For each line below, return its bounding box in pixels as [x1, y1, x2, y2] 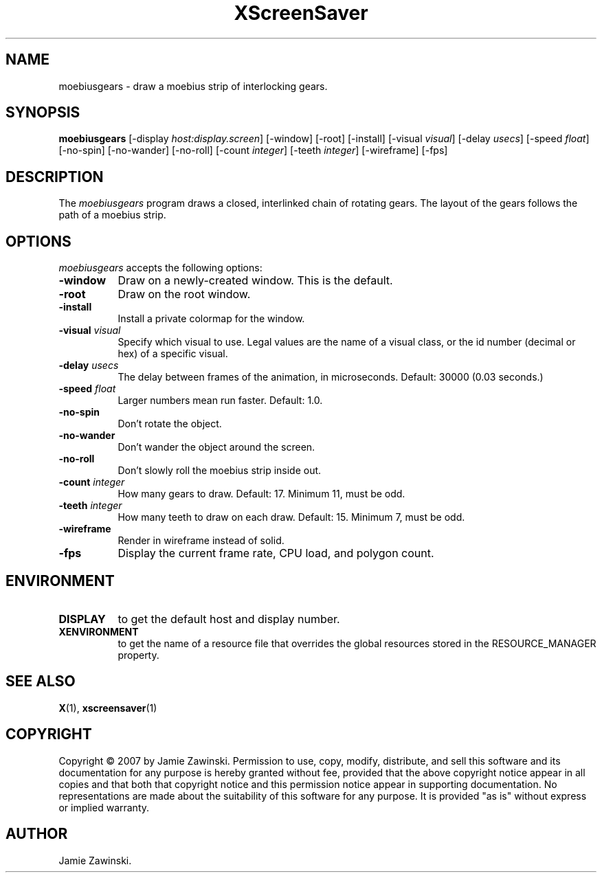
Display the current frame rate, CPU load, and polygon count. [118, 546, 434, 561]
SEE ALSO [5, 673, 76, 690]
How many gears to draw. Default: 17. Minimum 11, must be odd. [118, 488, 405, 500]
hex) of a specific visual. [118, 348, 228, 360]
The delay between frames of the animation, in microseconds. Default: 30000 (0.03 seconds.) [118, 371, 544, 383]
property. [118, 649, 159, 661]
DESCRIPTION [5, 168, 104, 185]
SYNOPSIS [5, 104, 80, 122]
